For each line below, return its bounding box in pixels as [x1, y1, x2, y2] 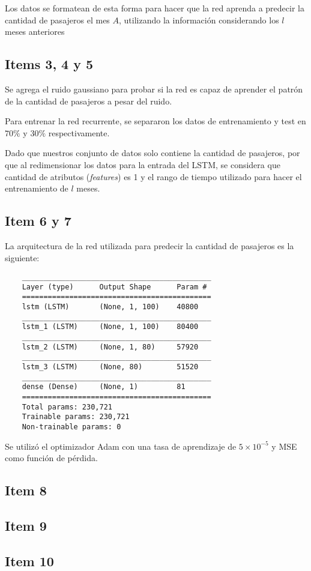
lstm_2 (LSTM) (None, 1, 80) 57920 [22, 342, 199, 351]
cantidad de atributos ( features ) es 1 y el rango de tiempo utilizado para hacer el [5, 170, 302, 183]
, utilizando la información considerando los [119, 13, 279, 26]
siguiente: [5, 251, 40, 264]
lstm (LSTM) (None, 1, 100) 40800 [22, 303, 199, 312]
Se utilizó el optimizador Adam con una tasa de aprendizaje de [5, 440, 237, 452]
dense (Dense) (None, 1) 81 [22, 382, 186, 391]
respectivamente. [48, 126, 110, 139]
